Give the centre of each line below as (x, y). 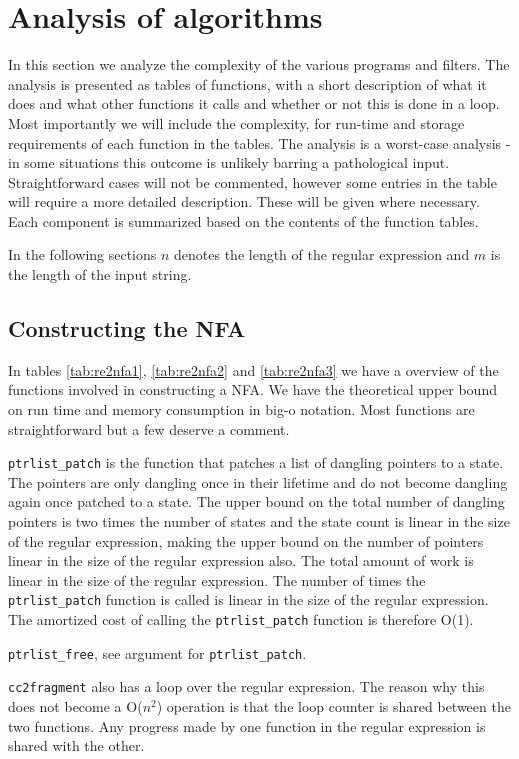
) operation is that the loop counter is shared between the (333, 706)
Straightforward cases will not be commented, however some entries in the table (252, 181)
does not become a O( (75, 706)
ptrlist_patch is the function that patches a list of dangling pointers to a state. (256, 462)
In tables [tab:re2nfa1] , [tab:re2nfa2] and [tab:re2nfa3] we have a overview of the (253, 369)
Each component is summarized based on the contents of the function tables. (243, 220)
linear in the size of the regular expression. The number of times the (217, 579)
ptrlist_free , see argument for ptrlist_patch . (157, 652)
